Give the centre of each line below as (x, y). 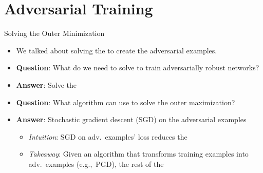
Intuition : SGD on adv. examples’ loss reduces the (108, 136)
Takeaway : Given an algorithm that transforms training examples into (138, 154)
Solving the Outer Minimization (54, 33)
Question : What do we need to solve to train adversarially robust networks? (138, 68)
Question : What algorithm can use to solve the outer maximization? (126, 102)
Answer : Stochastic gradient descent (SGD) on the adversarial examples (131, 119)
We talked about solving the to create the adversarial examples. (117, 50)
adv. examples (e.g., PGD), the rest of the (96, 164)
